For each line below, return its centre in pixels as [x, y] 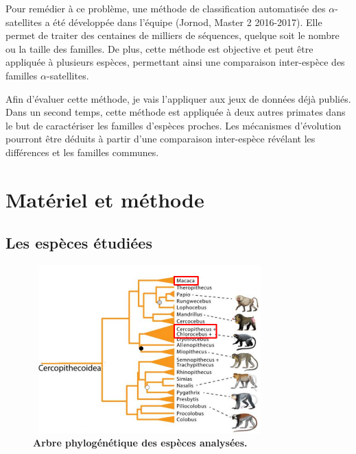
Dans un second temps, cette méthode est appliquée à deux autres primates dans [176, 112]
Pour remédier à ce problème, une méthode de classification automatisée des [166, 8]
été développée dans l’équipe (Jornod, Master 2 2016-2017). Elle [188, 22]
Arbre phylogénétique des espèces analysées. [140, 443]
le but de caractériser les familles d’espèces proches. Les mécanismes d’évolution [174, 125]
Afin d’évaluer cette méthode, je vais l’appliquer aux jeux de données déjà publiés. [178, 98]
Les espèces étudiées [79, 243]
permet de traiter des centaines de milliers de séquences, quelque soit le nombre [173, 35]
